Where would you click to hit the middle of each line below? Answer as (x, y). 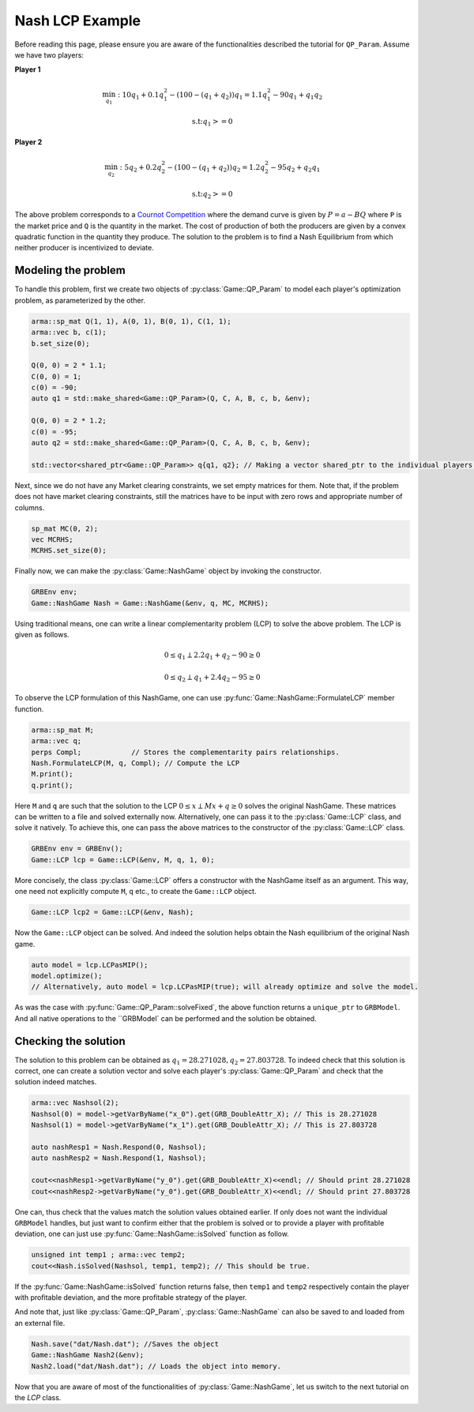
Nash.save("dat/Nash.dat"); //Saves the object (125, 1344)
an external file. (40, 1323)
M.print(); (52, 774)
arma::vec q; (56, 741)
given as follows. (42, 635)
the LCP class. (38, 1397)
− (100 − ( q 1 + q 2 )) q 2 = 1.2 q (216, 168)
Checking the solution (70, 1041)
